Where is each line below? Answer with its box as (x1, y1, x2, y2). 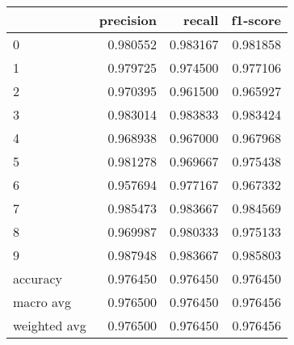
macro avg (13, 292, 72, 311)
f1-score (231, 11, 282, 29)
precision (99, 11, 157, 29)
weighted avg (13, 316, 86, 334)
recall (183, 11, 219, 29)
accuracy (13, 269, 62, 288)
